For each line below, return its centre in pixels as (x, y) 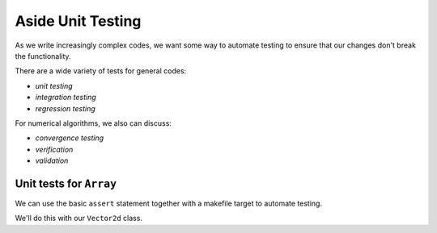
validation (52, 160)
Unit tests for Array (66, 183)
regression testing (66, 108)
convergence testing (70, 138)
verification (54, 149)
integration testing (66, 98)
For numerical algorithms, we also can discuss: (93, 123)
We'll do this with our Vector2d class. (79, 218)
